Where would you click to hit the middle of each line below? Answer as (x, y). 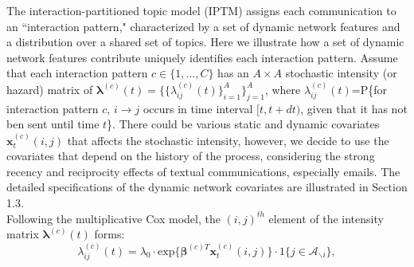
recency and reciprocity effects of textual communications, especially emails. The (203, 171)
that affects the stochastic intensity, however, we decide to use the (228, 140)
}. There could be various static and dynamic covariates (243, 124)
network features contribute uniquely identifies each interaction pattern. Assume (202, 57)
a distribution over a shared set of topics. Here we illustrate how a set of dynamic (205, 42)
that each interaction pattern (77, 73)
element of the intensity (326, 218)
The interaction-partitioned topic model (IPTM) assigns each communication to (201, 10)
